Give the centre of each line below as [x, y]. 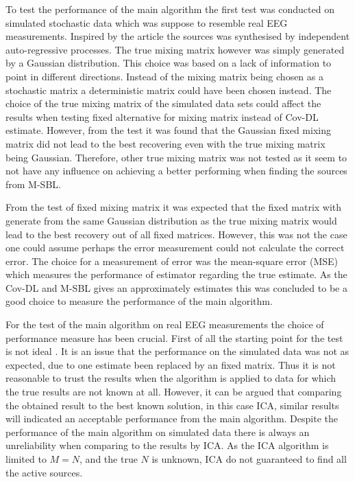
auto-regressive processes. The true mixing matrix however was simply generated [175, 49]
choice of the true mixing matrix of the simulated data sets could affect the [163, 103]
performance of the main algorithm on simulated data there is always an [158, 432]
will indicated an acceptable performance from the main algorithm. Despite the [172, 418]
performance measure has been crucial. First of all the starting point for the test [174, 337]
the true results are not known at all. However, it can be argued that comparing [174, 392]
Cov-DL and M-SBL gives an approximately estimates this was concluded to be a [176, 287]
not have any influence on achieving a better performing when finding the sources [176, 171]
